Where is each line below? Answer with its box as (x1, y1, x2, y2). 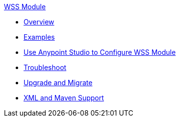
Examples (24, 33, 55, 41)
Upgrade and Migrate (24, 78, 93, 87)
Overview (24, 18, 54, 26)
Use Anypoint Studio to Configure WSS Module (24, 48, 176, 56)
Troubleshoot (24, 63, 67, 72)
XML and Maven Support (24, 94, 104, 102)
